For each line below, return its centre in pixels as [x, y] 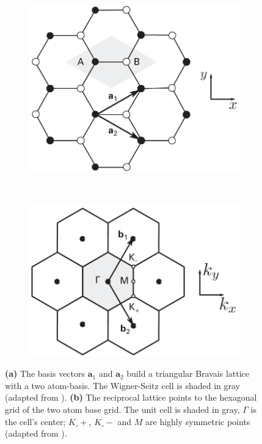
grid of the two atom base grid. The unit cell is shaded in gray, [122, 409]
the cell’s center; [35, 421]
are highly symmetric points [198, 421]
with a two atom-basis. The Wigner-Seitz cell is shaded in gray [122, 385]
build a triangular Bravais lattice [188, 373]
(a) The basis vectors [45, 373]
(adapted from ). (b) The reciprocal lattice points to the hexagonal [131, 397]
